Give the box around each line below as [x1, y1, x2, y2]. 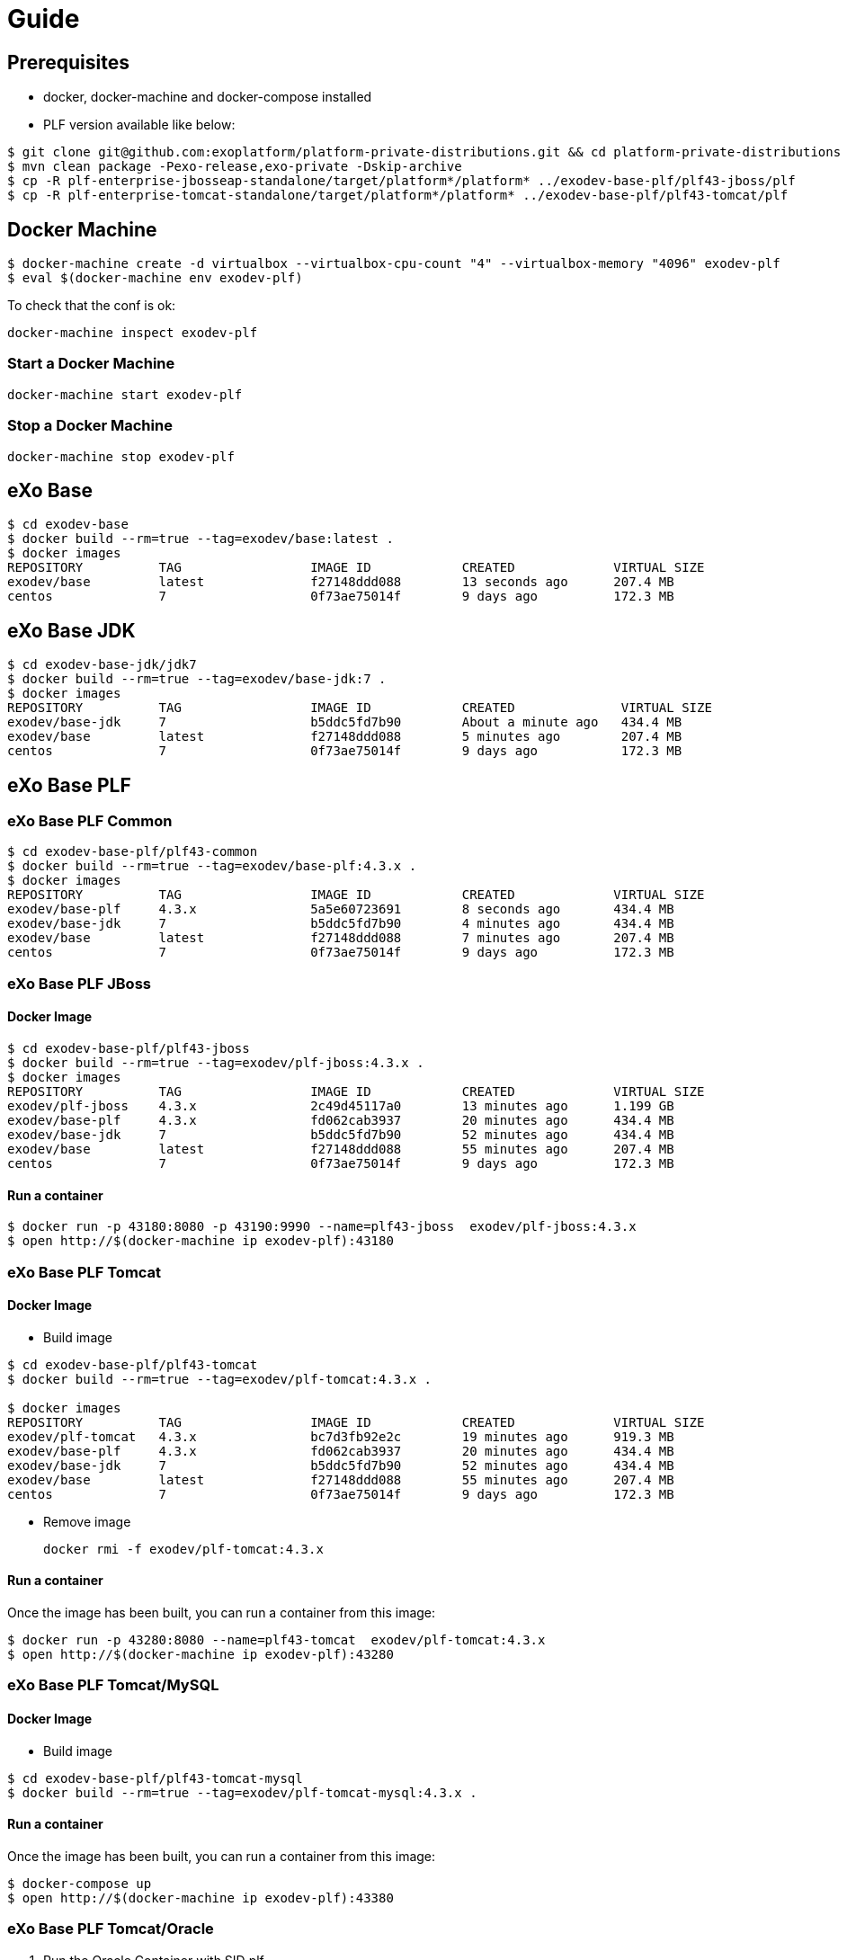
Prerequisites [7, 50, 129, 74]
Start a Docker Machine [7, 354, 175, 373]
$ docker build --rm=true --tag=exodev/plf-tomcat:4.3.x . [7, 1371, 432, 1386]
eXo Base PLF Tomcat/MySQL [7, 1676, 219, 1695]
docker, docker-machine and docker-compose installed [43, 89, 372, 105]
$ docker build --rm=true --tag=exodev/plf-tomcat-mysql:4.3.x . [7, 1785, 477, 1800]
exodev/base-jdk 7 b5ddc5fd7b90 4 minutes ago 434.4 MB [7, 916, 674, 931]
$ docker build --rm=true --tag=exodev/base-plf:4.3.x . [7, 859, 417, 874]
